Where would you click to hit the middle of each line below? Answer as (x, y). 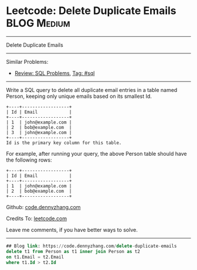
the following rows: (29, 160)
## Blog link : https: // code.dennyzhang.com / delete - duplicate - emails (91, 246)
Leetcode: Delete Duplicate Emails (91, 11)
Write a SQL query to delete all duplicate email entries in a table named (92, 90)
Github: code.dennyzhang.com (43, 207)
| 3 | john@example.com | (39, 132)
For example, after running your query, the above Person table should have (96, 153)
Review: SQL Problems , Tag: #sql (55, 73)
